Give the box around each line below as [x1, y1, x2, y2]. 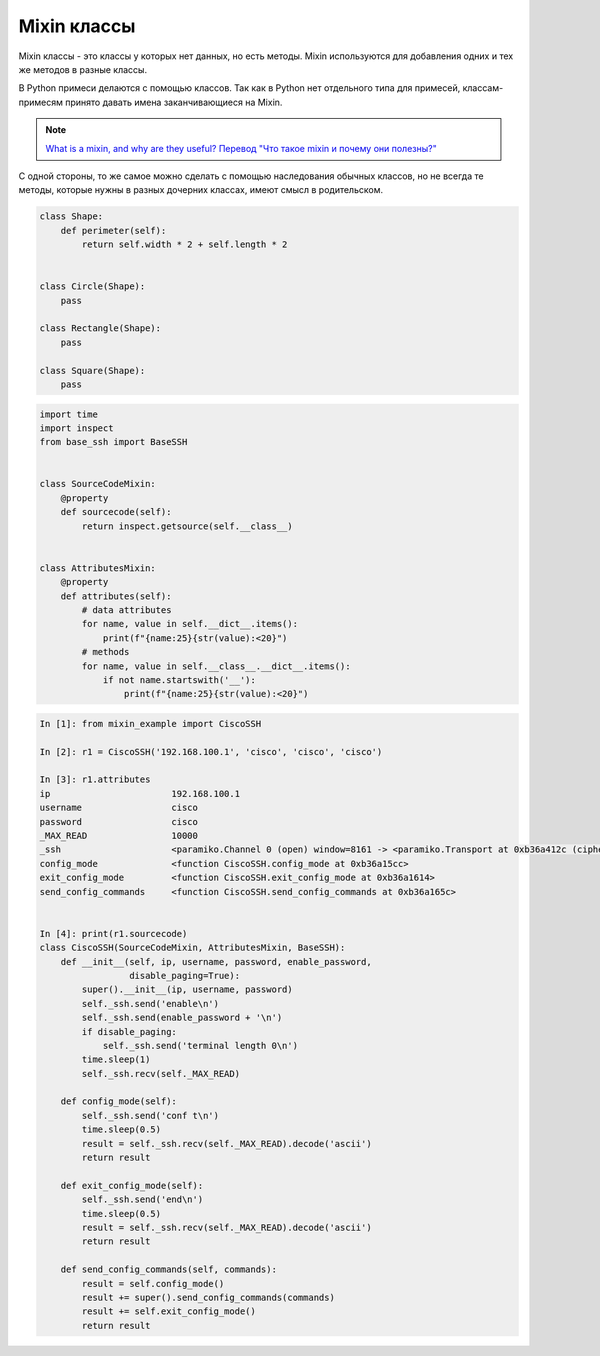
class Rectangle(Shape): [39, 323, 162, 334]
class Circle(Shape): [39, 281, 146, 292]
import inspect [39, 422, 114, 434]
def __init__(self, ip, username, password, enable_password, [60, 956, 372, 967]
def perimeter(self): [60, 225, 167, 236]
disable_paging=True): [128, 970, 240, 981]
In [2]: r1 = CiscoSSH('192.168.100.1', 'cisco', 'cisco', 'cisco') [39, 746, 383, 757]
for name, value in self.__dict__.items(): [81, 618, 299, 630]
